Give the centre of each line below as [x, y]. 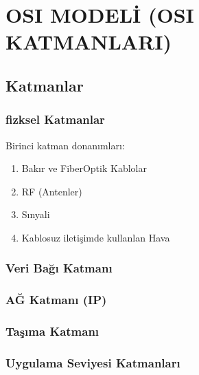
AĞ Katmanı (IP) [56, 300]
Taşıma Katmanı [52, 331]
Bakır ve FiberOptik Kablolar [84, 168]
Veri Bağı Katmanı [59, 268]
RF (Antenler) [52, 191]
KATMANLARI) [89, 42]
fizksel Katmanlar [55, 119]
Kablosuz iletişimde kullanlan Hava [96, 237]
